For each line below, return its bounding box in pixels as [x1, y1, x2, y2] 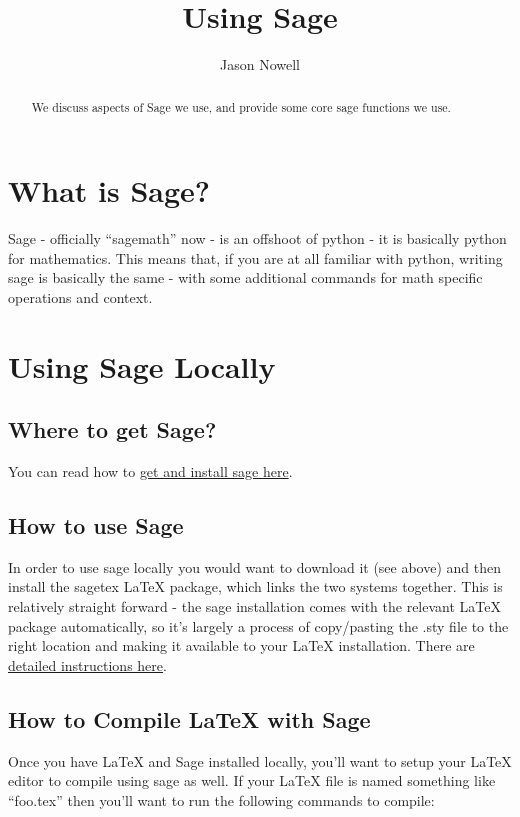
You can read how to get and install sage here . [8, 461, 293, 482]
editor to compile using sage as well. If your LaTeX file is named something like [8, 770, 496, 791]
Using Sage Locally [8, 345, 276, 386]
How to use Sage [8, 510, 184, 541]
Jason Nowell [220, 54, 300, 75]
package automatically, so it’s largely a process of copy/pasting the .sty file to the [8, 615, 509, 636]
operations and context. [8, 286, 153, 307]
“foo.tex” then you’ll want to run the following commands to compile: [8, 789, 435, 810]
